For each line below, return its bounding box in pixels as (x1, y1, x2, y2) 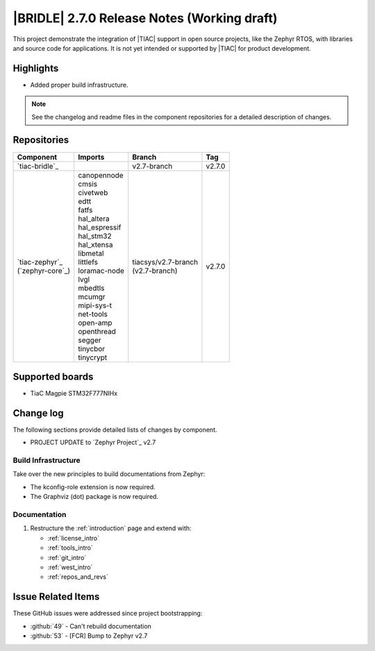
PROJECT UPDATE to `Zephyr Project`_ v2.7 (30, 438, 156, 447)
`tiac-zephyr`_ (17, 257, 62, 267)
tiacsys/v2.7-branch (132, 257, 198, 267)
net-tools (78, 309, 108, 319)
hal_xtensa (78, 239, 113, 249)
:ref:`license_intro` (47, 534, 100, 542)
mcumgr (78, 291, 106, 301)
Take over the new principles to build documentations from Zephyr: (12, 470, 206, 478)
